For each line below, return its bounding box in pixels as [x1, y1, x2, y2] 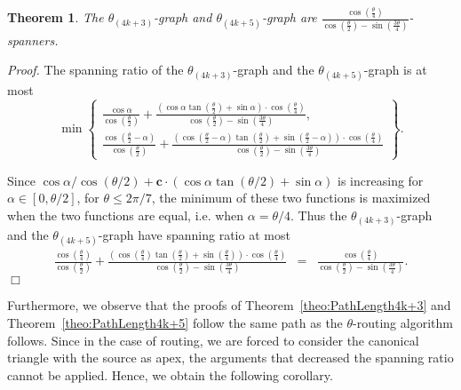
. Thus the [290, 205, 347, 224]
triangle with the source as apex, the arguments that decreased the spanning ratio [7, 348, 454, 367]
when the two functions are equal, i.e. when [7, 205, 244, 224]
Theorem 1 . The [7, 8, 104, 27]
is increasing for [338, 171, 424, 189]
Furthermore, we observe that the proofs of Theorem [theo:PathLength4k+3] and [7, 296, 451, 314]
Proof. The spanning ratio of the [7, 60, 184, 79]
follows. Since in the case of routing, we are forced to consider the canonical [7, 330, 419, 349]
